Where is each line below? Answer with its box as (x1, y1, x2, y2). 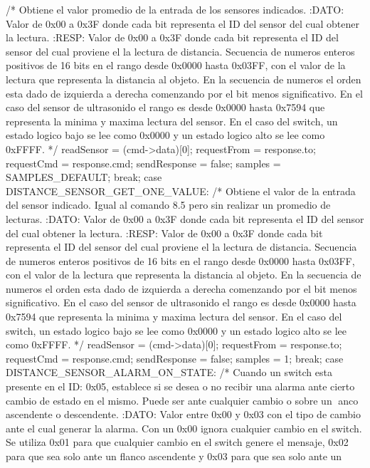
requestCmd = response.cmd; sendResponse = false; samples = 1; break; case (6, 350, 344, 365)
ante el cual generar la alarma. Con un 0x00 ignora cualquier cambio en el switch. (6, 420, 362, 435)
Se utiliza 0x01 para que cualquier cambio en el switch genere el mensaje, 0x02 (6, 435, 349, 449)
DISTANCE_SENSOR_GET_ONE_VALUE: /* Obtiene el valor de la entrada (6, 183, 356, 198)
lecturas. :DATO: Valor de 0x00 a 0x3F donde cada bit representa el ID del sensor (6, 211, 364, 226)
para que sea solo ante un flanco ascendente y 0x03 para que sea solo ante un (6, 449, 342, 463)
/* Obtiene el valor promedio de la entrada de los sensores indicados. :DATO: (6, 2, 344, 16)
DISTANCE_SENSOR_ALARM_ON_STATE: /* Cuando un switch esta (6, 365, 332, 380)
